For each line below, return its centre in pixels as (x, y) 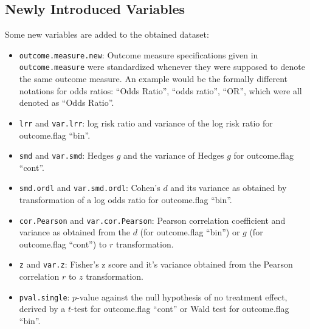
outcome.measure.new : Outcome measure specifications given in (139, 54)
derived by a (42, 309)
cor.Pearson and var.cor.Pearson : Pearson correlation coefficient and (152, 220)
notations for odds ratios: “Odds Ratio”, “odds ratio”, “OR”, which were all (160, 90)
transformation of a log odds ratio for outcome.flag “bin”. (126, 200)
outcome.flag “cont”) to (63, 244)
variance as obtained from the (74, 232)
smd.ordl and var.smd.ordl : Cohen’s (90, 188)
